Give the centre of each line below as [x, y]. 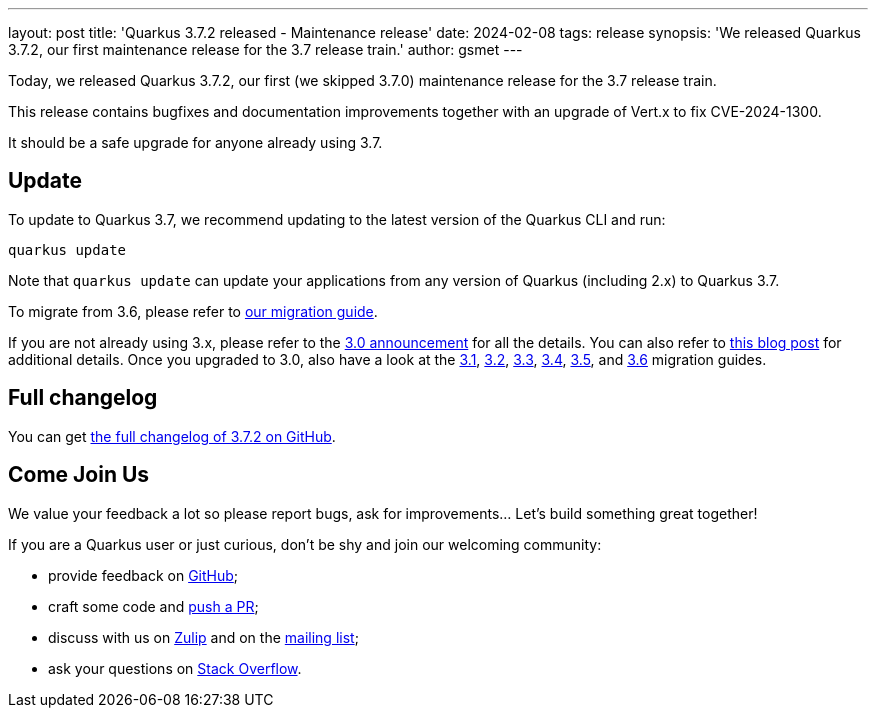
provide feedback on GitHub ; [143, 575]
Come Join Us [79, 475]
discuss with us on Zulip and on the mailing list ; [203, 637]
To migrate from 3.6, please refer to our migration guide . [193, 311]
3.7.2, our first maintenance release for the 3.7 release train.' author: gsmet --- [265, 49]
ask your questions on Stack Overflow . [175, 668]
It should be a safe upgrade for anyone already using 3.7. [195, 142]
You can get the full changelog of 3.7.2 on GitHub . [172, 436]
